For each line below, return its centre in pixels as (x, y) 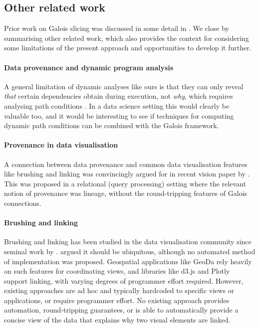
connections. (23, 203)
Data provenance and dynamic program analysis (89, 67)
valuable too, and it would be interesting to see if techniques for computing (119, 115)
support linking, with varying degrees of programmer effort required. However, (124, 280)
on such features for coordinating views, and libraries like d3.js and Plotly (117, 271)
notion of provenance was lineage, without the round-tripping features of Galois (126, 193)
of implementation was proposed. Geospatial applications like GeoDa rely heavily (128, 261)
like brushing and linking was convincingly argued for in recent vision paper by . (127, 174)
